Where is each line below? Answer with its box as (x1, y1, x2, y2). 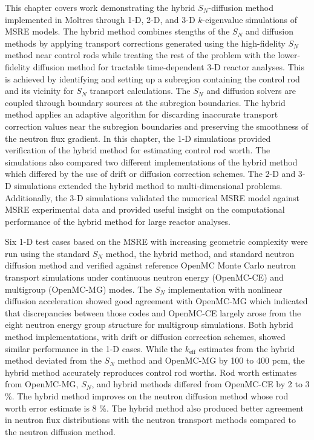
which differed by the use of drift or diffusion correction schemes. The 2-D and (5, 167, 296, 180)
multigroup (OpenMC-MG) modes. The (5, 282, 152, 295)
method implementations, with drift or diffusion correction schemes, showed (5, 330, 286, 343)
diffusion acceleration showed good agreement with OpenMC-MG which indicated (5, 295, 308, 307)
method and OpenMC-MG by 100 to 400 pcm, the (117, 354, 305, 367)
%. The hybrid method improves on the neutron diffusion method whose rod (5, 390, 289, 402)
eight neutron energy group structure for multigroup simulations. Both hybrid (5, 318, 293, 331)
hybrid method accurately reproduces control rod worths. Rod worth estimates (5, 365, 297, 378)
